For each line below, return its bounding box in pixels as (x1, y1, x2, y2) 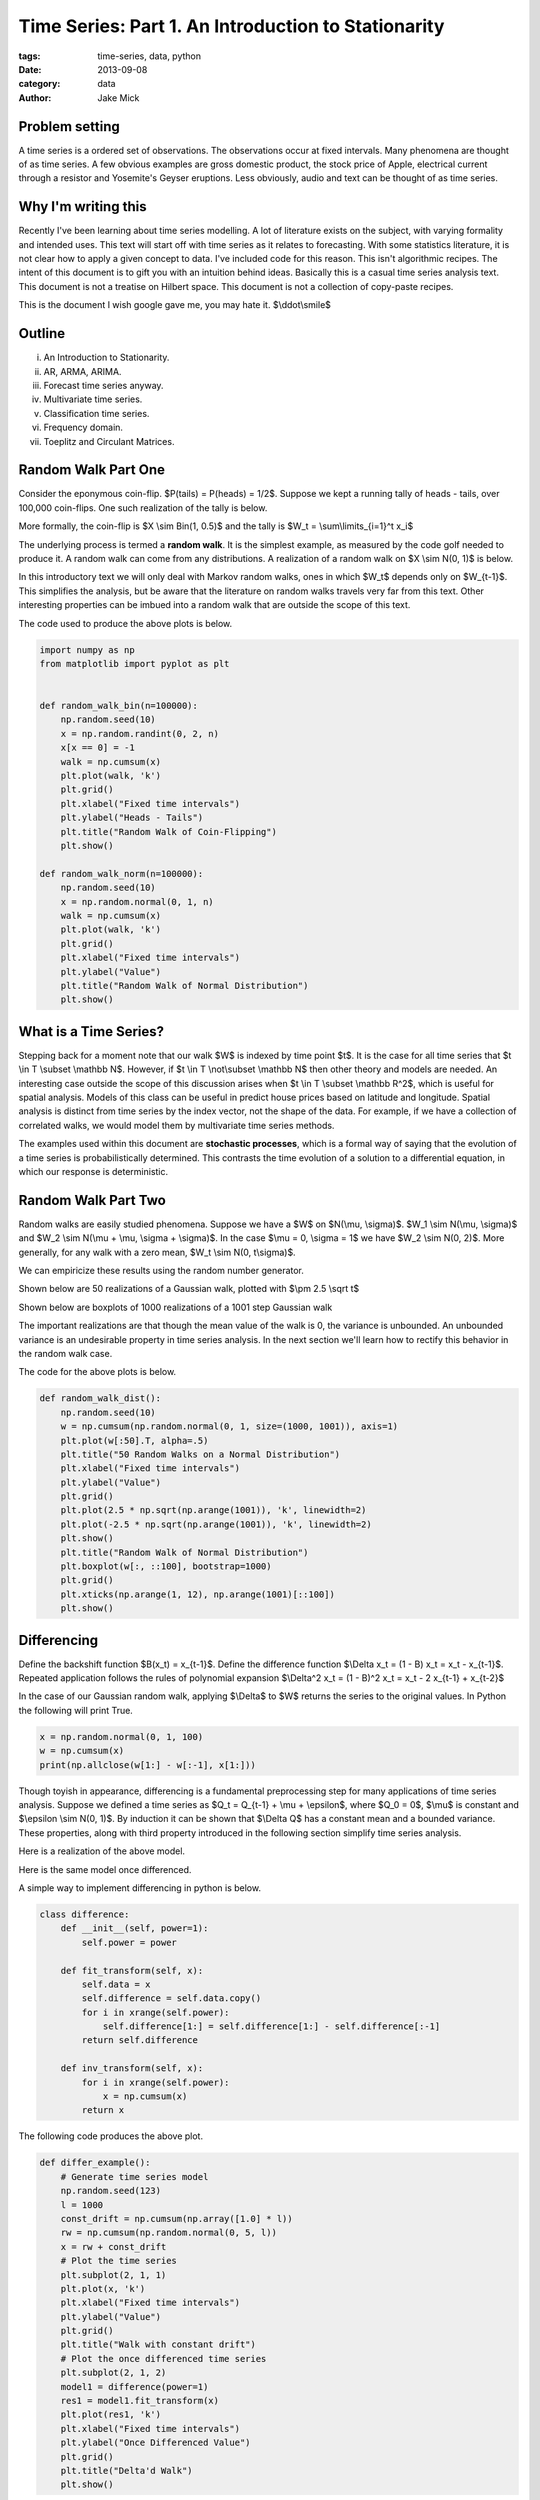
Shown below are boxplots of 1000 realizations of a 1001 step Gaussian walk (18, 1301, 333, 1313)
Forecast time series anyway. (43, 379, 164, 391)
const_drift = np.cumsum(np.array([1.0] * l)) (60, 2213, 294, 2224)
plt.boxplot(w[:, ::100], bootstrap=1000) (60, 1561, 272, 1572)
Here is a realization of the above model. (18, 1845, 185, 1857)
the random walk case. (18, 1347, 113, 1359)
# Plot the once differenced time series (60, 2353, 267, 2364)
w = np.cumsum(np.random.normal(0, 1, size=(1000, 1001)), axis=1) (60, 1421, 399, 1432)
